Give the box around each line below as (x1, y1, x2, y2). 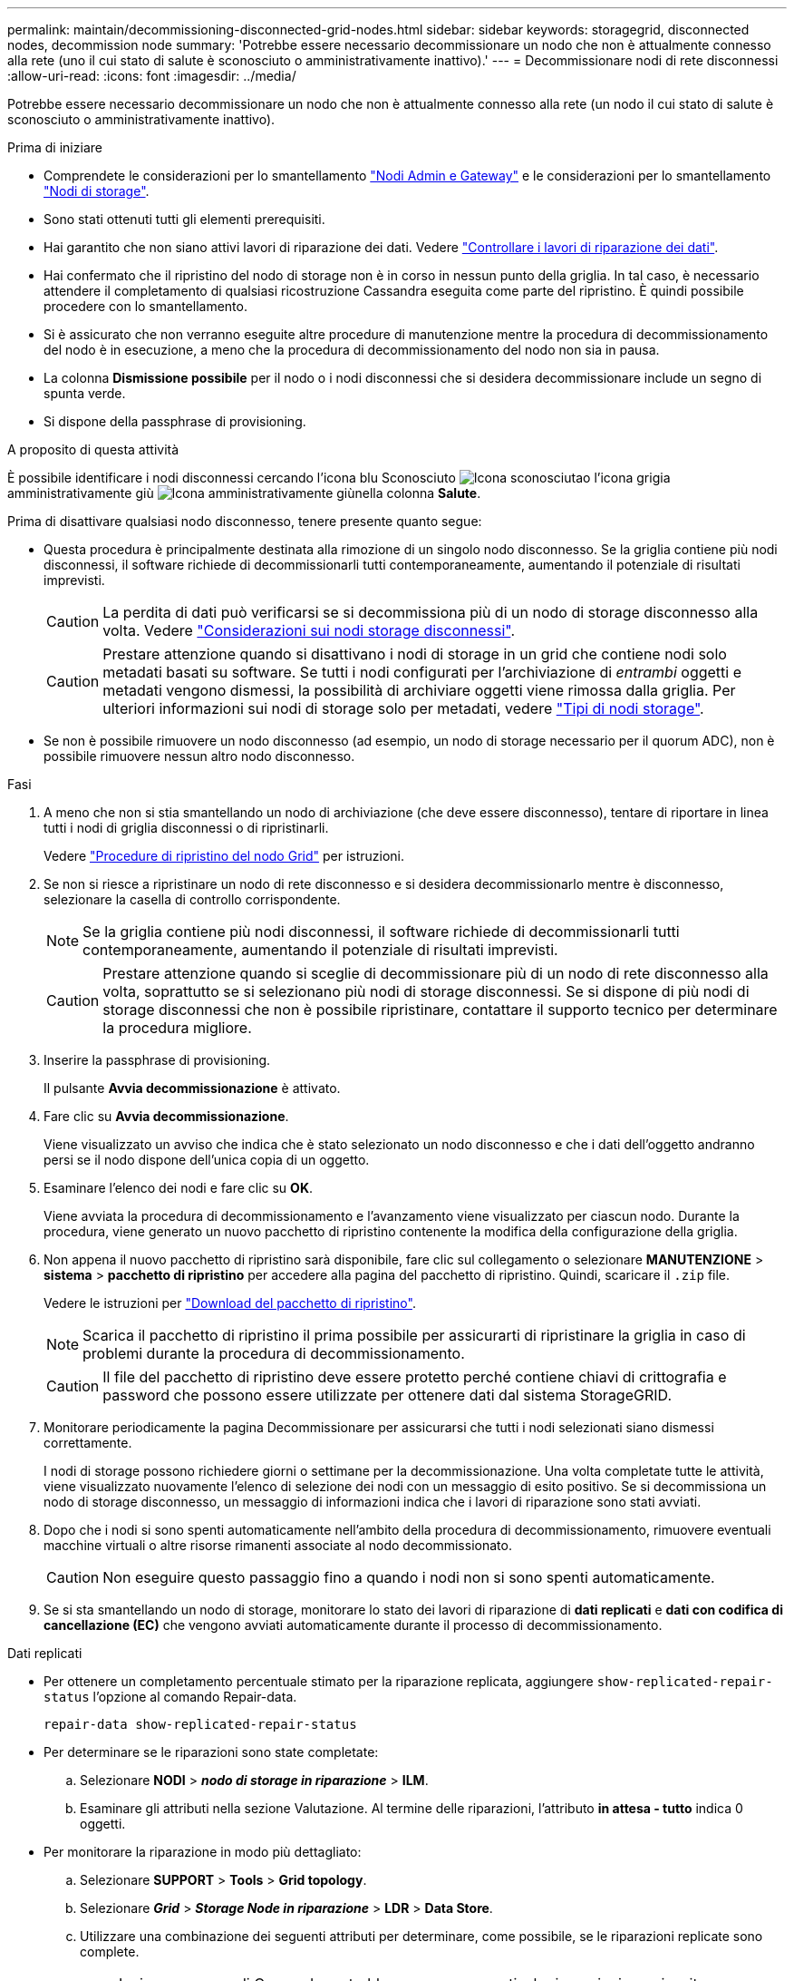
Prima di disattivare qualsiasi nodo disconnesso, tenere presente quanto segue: (7, 513, 482, 529)
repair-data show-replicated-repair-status (44, 1717, 357, 1732)
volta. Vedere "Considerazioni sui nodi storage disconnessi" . (102, 621, 515, 639)
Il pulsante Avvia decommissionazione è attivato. (44, 1080, 341, 1096)
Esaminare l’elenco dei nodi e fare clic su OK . (44, 1180, 313, 1195)
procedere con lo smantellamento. (44, 298, 247, 314)
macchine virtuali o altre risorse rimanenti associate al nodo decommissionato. (44, 1537, 512, 1553)
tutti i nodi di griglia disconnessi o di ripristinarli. (44, 820, 329, 835)
